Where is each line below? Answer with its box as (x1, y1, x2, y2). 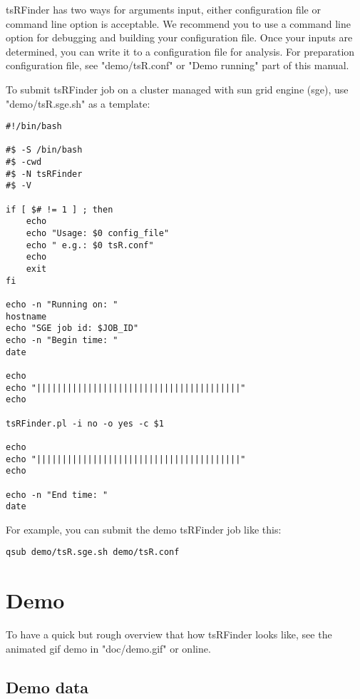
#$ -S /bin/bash (6, 145, 83, 155)
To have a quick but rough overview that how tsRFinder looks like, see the (6, 627, 332, 642)
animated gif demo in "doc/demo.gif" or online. (6, 641, 211, 655)
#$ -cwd (6, 157, 42, 168)
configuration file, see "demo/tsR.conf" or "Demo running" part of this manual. (6, 58, 349, 73)
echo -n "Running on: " (6, 300, 118, 310)
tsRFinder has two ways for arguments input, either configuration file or (6, 2, 321, 16)
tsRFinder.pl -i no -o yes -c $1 (6, 418, 164, 429)
